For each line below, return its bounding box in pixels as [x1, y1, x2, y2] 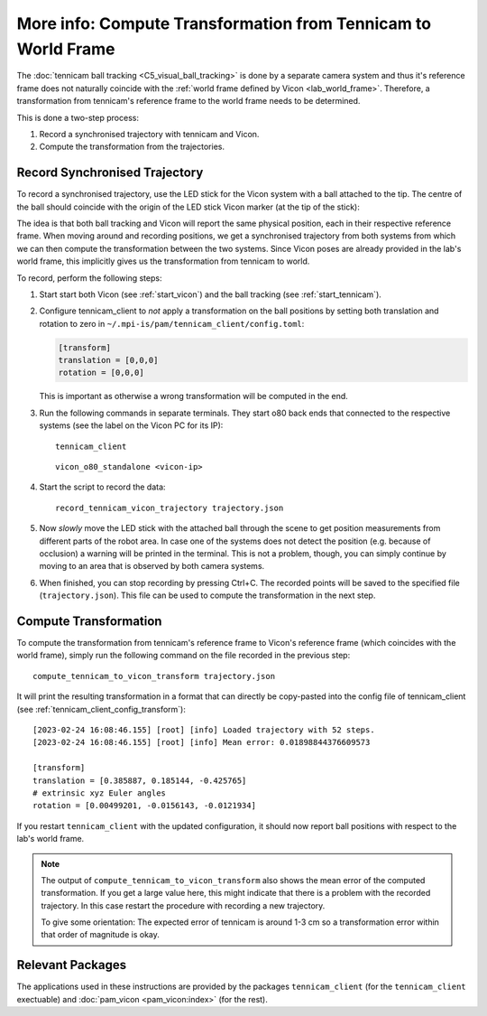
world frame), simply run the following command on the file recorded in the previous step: [16, 650, 351, 661]
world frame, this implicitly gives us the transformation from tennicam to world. [16, 256, 310, 266]
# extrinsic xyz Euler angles [32, 788, 167, 798]
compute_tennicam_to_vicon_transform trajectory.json [32, 671, 275, 681]
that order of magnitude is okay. [41, 929, 160, 940]
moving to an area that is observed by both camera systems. [39, 561, 265, 572]
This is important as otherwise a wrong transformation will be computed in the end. [39, 391, 349, 402]
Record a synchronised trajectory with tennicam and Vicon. [39, 128, 260, 139]
